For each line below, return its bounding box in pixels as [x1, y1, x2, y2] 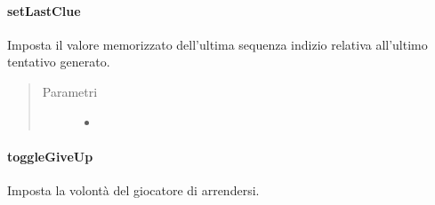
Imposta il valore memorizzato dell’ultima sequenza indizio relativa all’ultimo [7, 35, 428, 53]
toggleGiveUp [7, 146, 93, 165]
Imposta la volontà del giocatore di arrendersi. [7, 180, 260, 199]
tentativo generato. [7, 52, 110, 71]
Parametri [42, 82, 98, 100]
